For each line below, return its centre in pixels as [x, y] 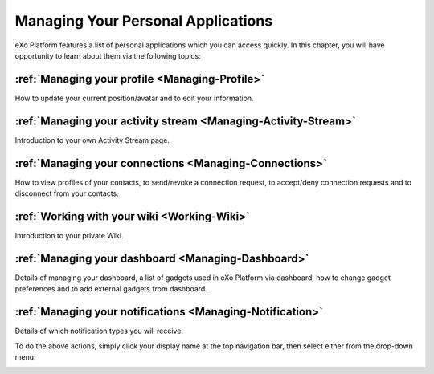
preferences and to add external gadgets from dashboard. [111, 289]
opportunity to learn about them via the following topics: [108, 55]
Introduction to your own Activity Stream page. [92, 140]
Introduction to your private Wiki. [69, 235]
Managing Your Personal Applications [144, 21]
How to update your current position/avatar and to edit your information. [134, 98]
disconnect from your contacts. [67, 193]
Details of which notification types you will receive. [99, 331]
